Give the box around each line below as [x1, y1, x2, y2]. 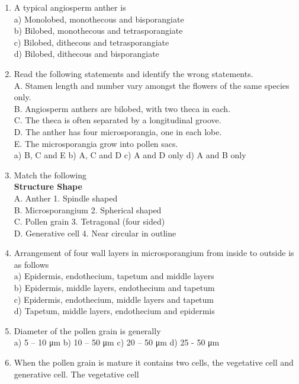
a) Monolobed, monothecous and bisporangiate [14, 12, 184, 25]
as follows [14, 258, 49, 270]
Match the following [14, 168, 86, 181]
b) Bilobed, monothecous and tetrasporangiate [14, 24, 183, 37]
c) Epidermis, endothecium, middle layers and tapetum [14, 293, 214, 305]
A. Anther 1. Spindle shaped [14, 191, 118, 204]
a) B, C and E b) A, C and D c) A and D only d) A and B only [14, 149, 246, 161]
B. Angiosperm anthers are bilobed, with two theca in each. [14, 102, 231, 114]
